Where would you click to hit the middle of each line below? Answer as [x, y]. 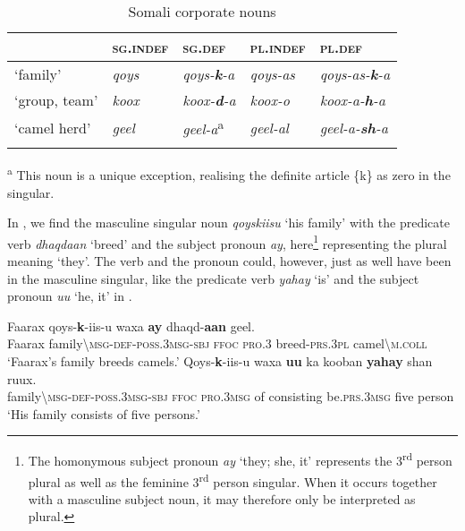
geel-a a [203, 128]
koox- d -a [209, 100]
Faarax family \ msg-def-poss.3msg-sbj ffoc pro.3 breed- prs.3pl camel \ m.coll [217, 343]
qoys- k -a [209, 74]
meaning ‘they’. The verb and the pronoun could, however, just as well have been [229, 261]
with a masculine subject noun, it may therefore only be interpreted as [222, 498]
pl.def [341, 47]
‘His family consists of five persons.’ [104, 413]
